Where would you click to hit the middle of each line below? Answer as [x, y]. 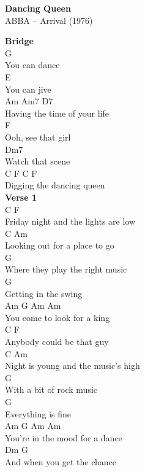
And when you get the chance [61, 461]
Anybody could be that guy [57, 342]
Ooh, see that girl [38, 137]
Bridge [19, 41]
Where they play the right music [66, 269]
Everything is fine [38, 413]
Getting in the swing [44, 293]
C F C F [21, 173]
